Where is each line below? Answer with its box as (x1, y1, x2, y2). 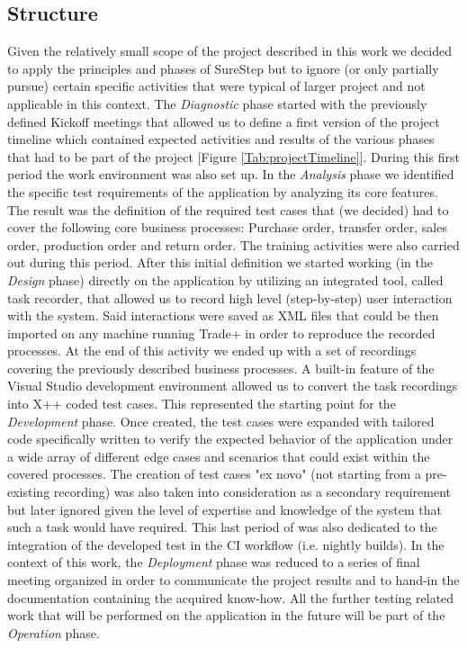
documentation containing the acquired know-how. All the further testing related (7, 588, 454, 607)
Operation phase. (7, 623, 100, 642)
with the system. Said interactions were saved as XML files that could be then (7, 306, 439, 325)
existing (7, 482, 50, 501)
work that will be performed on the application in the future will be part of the (7, 606, 445, 625)
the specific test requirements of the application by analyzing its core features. (7, 182, 438, 201)
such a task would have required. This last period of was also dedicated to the (7, 517, 437, 536)
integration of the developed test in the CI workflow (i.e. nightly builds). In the (7, 535, 445, 553)
